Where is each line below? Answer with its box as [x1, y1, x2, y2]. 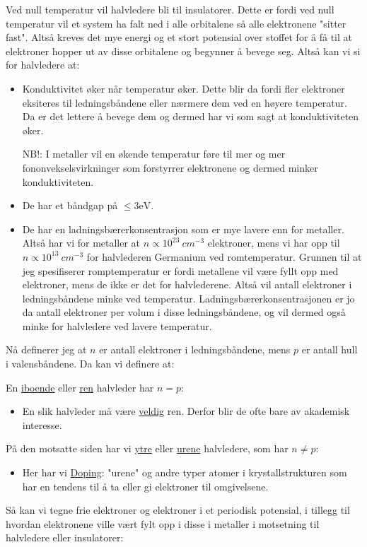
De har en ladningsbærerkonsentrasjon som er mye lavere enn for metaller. [22, 221, 344, 236]
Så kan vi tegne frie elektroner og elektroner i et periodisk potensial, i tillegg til [6, 502, 350, 517]
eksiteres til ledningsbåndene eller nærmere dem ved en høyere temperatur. [22, 95, 347, 110]
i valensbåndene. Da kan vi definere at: [6, 356, 175, 371]
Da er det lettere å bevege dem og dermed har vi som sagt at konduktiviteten [22, 109, 359, 124]
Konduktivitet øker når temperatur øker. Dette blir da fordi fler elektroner [22, 81, 345, 95]
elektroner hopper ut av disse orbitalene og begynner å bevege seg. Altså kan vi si [6, 43, 361, 58]
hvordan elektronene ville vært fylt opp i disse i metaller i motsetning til [6, 516, 320, 531]
